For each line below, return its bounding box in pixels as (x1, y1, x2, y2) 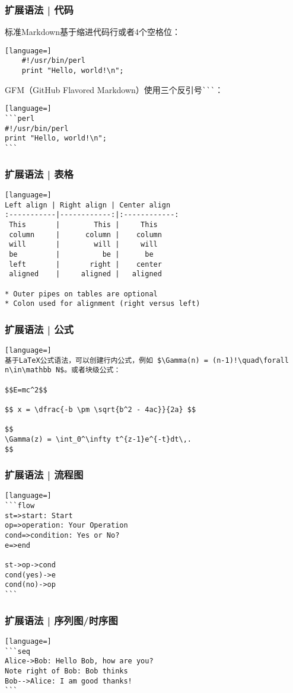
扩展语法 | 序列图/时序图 (5, 612, 118, 627)
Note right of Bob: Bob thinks (5, 666, 128, 675)
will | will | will (9, 240, 158, 249)
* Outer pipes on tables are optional (5, 289, 158, 298)
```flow (5, 502, 35, 510)
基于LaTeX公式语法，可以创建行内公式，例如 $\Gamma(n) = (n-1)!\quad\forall (5, 356, 289, 365)
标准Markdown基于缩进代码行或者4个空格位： (5, 25, 181, 38)
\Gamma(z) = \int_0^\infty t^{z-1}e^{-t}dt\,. (5, 435, 192, 443)
